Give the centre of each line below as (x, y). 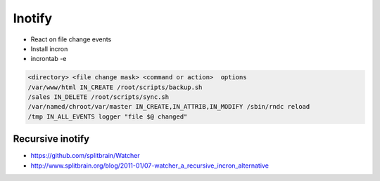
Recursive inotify (51, 139)
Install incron (49, 48)
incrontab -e (49, 59)
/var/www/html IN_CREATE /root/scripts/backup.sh (115, 87)
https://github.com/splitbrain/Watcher (85, 156)
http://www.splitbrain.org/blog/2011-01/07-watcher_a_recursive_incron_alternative (150, 166)
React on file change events (71, 39)
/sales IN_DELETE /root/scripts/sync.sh (98, 97)
